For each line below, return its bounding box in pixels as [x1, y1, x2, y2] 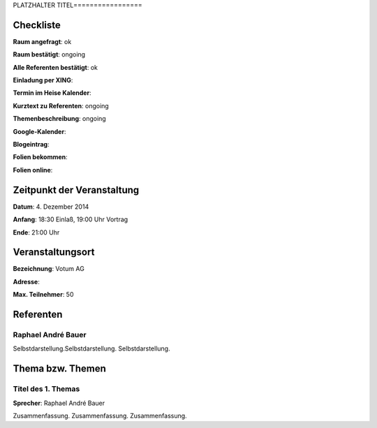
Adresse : [13, 277, 40, 286]
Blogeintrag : [13, 140, 50, 149]
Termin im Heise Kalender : [13, 89, 91, 97]
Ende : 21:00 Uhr [13, 228, 60, 237]
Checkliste [13, 19, 61, 31]
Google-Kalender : [13, 127, 66, 135]
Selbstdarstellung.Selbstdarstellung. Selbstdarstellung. [13, 344, 170, 353]
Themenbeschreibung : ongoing [13, 115, 106, 123]
